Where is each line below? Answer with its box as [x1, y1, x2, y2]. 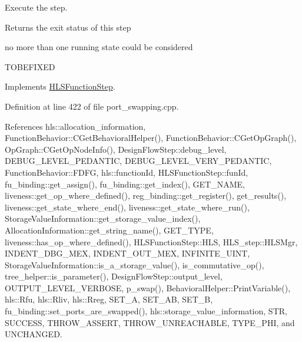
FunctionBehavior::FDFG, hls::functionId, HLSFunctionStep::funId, [5, 166, 248, 178]
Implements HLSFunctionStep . [5, 80, 115, 93]
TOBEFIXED [5, 60, 55, 73]
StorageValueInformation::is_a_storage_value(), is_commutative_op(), [5, 258, 264, 271]
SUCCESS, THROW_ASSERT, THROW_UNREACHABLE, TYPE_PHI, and [5, 316, 295, 328]
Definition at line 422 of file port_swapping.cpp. [5, 100, 179, 112]
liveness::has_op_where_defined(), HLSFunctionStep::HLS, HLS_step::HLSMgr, [5, 235, 298, 248]
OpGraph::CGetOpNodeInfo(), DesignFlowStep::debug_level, [5, 143, 227, 155]
